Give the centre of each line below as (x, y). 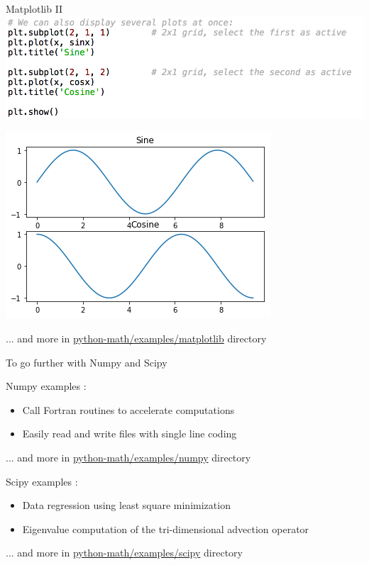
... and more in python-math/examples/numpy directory (128, 458)
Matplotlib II (34, 9)
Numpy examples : (46, 386)
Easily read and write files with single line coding (130, 433)
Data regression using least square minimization (126, 505)
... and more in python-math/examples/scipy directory (124, 553)
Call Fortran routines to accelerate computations (128, 409)
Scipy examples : (42, 481)
